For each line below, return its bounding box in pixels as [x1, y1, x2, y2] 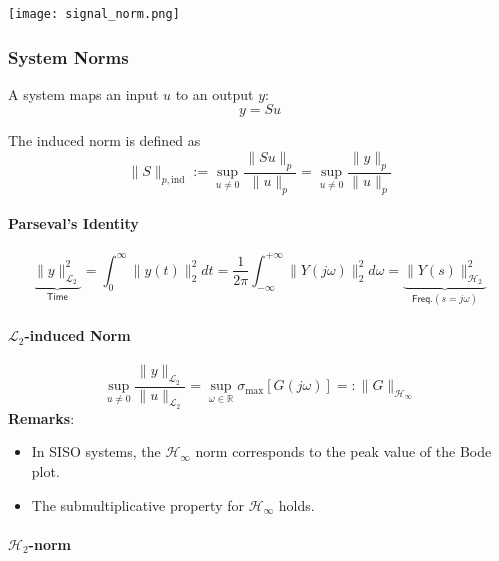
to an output [175, 83, 254, 104]
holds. [278, 494, 315, 515]
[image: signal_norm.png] [8, 7, 180, 21]
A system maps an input [8, 83, 159, 104]
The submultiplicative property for [31, 494, 244, 515]
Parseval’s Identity [8, 213, 139, 234]
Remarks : [8, 407, 75, 428]
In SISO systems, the [31, 441, 161, 462]
